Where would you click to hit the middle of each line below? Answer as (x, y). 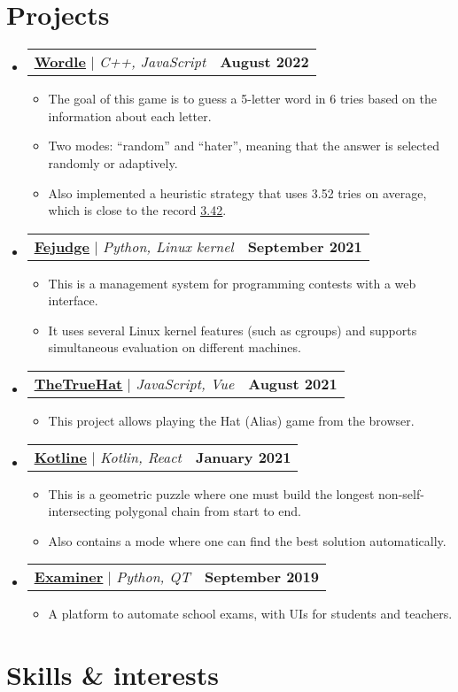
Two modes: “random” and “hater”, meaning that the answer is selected (244, 146)
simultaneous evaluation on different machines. (175, 347)
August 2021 (293, 384)
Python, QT (153, 577)
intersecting (80, 511)
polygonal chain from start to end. (208, 511)
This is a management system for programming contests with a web (232, 283)
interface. (73, 300)
